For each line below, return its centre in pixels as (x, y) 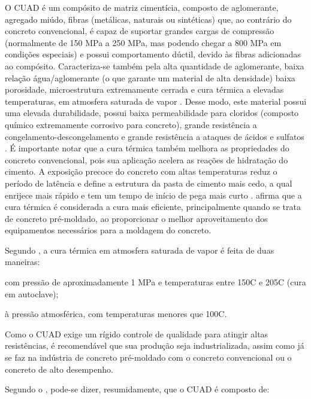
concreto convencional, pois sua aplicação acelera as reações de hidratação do (147, 159)
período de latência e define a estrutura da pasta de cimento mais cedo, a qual (149, 183)
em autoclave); (32, 293)
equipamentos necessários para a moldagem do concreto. (108, 230)
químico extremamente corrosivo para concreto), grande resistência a (131, 124)
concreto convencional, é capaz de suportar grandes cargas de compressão (140, 31)
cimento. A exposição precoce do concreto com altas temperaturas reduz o (141, 171)
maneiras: (22, 262)
